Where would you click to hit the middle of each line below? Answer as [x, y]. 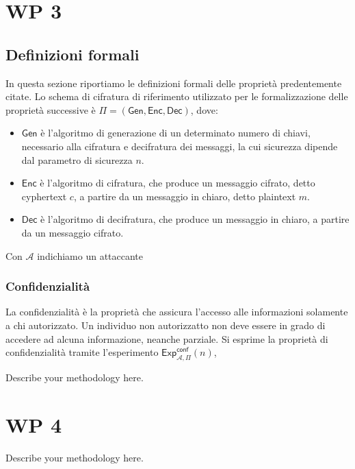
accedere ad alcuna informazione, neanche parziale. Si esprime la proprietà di [167, 338]
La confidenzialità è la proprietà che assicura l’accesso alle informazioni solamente [177, 312]
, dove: [204, 109]
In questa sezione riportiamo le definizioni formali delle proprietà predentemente [174, 83]
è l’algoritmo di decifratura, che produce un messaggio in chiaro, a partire [195, 219]
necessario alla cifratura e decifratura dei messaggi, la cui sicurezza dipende [180, 146]
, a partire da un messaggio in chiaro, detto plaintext [185, 196]
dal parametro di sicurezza [77, 159]
